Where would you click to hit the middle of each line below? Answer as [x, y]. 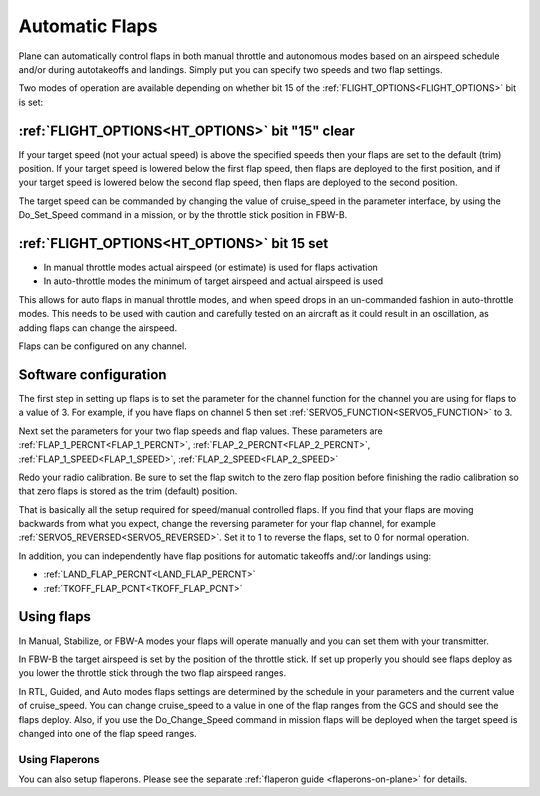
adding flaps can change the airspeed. [98, 327]
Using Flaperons [59, 759]
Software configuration [92, 374]
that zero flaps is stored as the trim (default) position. [128, 491]
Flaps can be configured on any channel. [102, 346]
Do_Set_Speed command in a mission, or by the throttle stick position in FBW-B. [183, 215]
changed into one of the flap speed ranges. [107, 733]
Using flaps [55, 616]
